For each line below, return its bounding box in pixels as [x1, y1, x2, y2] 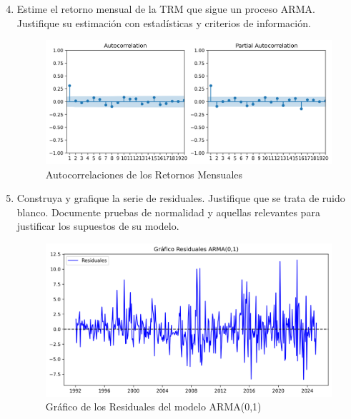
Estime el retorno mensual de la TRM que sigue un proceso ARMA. [16, 1, 315, 16]
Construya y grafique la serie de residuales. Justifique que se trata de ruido [16, 191, 345, 206]
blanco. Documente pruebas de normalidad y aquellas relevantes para [16, 204, 320, 219]
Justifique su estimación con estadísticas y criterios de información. [16, 15, 311, 30]
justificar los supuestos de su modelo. [16, 218, 179, 233]
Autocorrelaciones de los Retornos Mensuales [45, 166, 243, 181]
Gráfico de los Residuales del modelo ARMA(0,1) [45, 399, 262, 414]
